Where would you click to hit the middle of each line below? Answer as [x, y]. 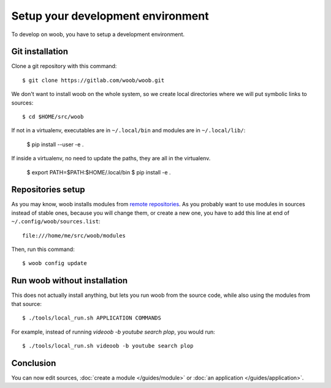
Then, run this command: [43, 249]
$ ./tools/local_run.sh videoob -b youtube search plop [108, 345]
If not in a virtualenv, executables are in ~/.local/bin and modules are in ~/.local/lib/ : [128, 130]
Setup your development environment [110, 16]
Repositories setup [48, 190]
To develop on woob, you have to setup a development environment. [98, 34]
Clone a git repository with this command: [64, 66]
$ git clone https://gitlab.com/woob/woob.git [93, 80]
